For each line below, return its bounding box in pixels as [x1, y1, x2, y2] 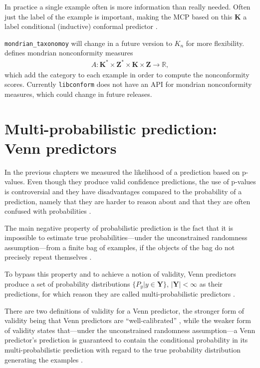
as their [199, 278, 223, 289]
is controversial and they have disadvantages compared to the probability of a [4, 186, 242, 196]
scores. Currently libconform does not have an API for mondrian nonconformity [4, 79, 252, 89]
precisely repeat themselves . [4, 252, 92, 262]
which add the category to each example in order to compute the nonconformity [4, 69, 250, 79]
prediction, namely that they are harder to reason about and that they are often [4, 196, 251, 206]
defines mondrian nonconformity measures [4, 47, 133, 58]
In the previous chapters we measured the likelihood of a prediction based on [4, 166, 240, 177]
